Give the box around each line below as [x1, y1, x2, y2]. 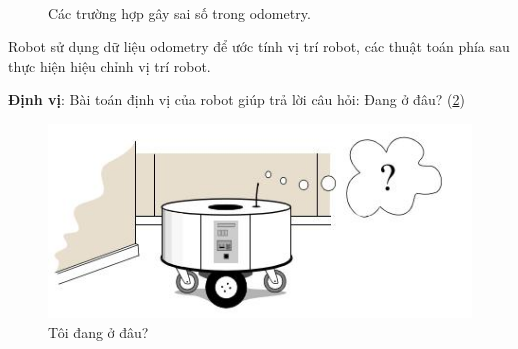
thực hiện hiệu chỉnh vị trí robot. [8, 55, 211, 76]
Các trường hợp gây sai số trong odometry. [48, 2, 311, 23]
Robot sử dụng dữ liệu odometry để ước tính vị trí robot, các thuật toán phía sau [8, 36, 510, 57]
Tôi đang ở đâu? [48, 321, 149, 342]
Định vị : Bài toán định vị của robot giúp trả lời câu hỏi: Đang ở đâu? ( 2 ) [8, 89, 465, 110]
